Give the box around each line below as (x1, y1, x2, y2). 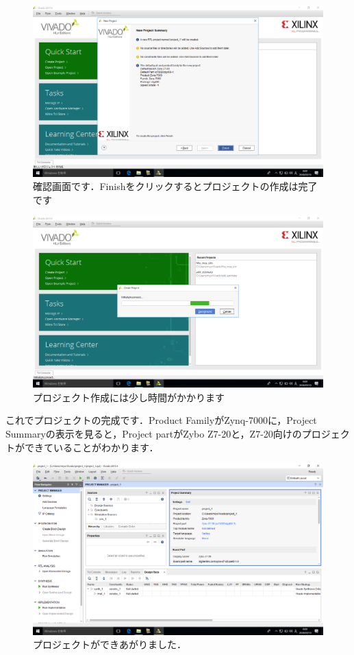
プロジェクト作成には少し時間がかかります (33, 390, 225, 404)
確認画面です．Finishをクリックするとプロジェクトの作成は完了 (33, 179, 318, 193)
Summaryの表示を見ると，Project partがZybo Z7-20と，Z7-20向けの (5, 426, 302, 440)
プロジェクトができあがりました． (33, 637, 186, 652)
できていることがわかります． (24, 440, 159, 454)
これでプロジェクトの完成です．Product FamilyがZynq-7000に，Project (5, 413, 317, 427)
